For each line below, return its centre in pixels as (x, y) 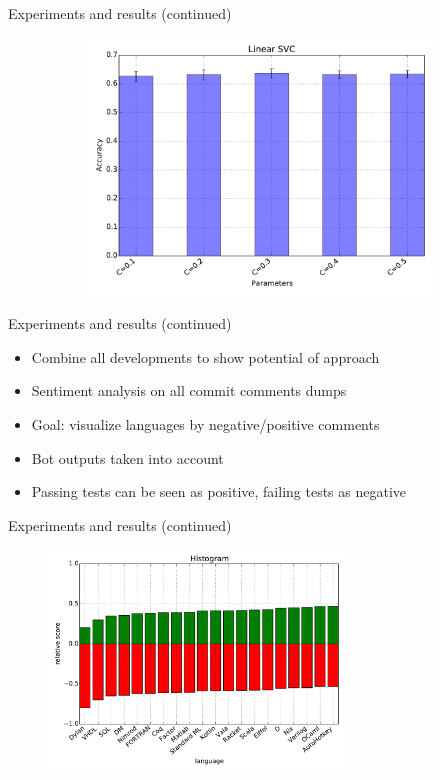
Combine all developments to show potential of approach (205, 356)
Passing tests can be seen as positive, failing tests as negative (219, 491)
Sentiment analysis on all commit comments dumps (189, 390)
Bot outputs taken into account (127, 457)
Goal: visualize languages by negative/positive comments (205, 423)
